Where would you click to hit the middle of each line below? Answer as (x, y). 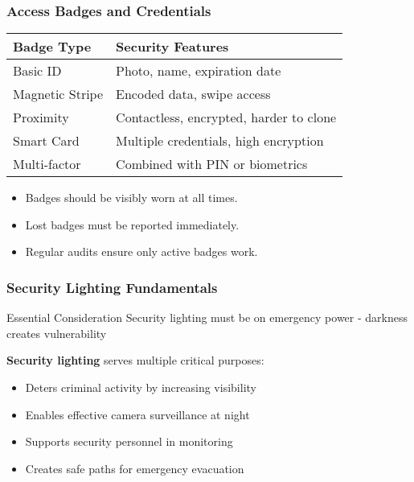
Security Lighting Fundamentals (112, 287)
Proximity (41, 117)
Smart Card (46, 141)
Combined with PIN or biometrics (212, 164)
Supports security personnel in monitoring (129, 441)
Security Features (172, 47)
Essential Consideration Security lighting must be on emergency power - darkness (207, 317)
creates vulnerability (57, 333)
